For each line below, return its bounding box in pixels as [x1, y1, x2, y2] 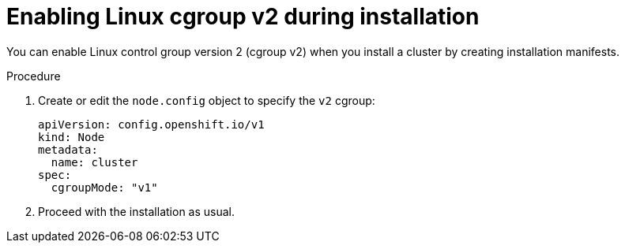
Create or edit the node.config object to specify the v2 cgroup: [38, 93, 375, 107]
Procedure [6, 69, 61, 83]
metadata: [38, 143, 98, 156]
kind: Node [38, 130, 105, 143]
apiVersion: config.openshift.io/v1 [38, 117, 265, 131]
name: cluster [51, 155, 138, 169]
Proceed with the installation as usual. [38, 204, 235, 218]
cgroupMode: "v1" [51, 180, 158, 194]
